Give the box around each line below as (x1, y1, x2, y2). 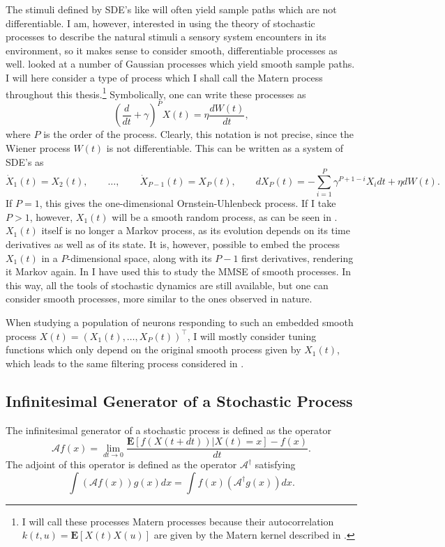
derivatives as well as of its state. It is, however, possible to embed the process (6, 237, 340, 251)
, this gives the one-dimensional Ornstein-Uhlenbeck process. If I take (39, 196, 336, 210)
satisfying (255, 457, 296, 472)
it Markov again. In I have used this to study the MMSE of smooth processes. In (6, 264, 352, 279)
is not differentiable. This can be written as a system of (106, 140, 344, 155)
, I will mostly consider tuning (187, 328, 317, 343)
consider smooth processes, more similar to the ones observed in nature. (6, 291, 312, 306)
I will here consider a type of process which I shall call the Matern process (6, 70, 323, 84)
